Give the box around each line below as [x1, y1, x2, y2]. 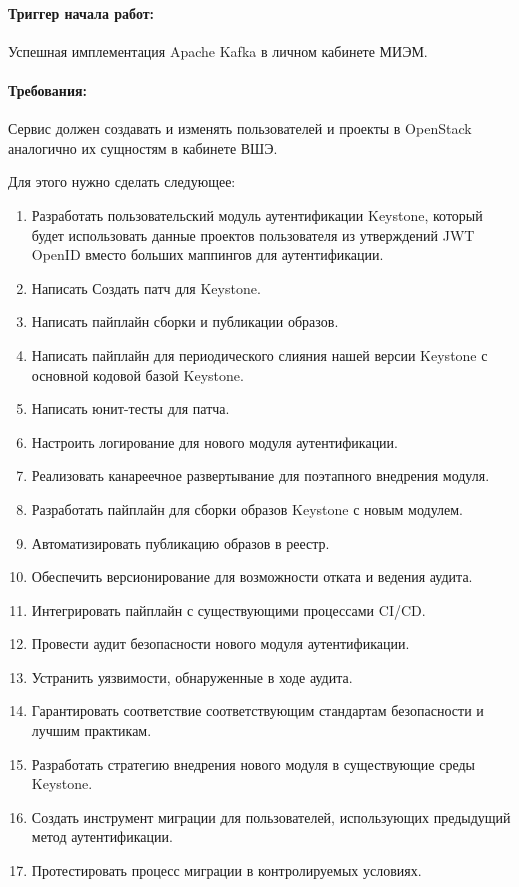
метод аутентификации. [31, 826, 173, 847]
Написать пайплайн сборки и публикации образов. [31, 311, 339, 332]
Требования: [8, 79, 88, 100]
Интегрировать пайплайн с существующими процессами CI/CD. [31, 599, 426, 620]
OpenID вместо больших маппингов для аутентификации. [31, 244, 384, 265]
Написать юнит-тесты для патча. [31, 398, 230, 419]
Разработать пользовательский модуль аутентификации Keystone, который [31, 204, 483, 225]
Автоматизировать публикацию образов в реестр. [31, 532, 330, 553]
